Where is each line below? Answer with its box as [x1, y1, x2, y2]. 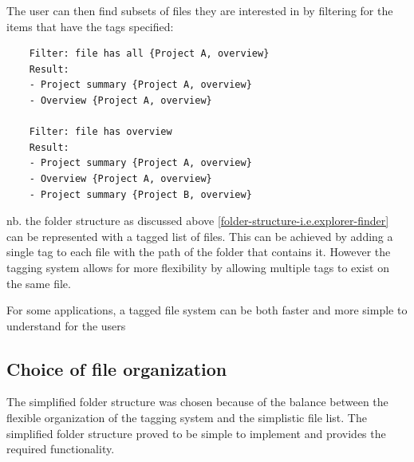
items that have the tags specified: [6, 18, 174, 34]
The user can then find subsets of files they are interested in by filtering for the [6, 2, 393, 18]
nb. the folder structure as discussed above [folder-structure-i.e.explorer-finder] [6, 212, 389, 229]
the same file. [6, 274, 71, 291]
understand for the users [6, 317, 126, 334]
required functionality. [6, 440, 115, 457]
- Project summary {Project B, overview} [29, 188, 252, 200]
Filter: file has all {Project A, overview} [29, 48, 270, 60]
